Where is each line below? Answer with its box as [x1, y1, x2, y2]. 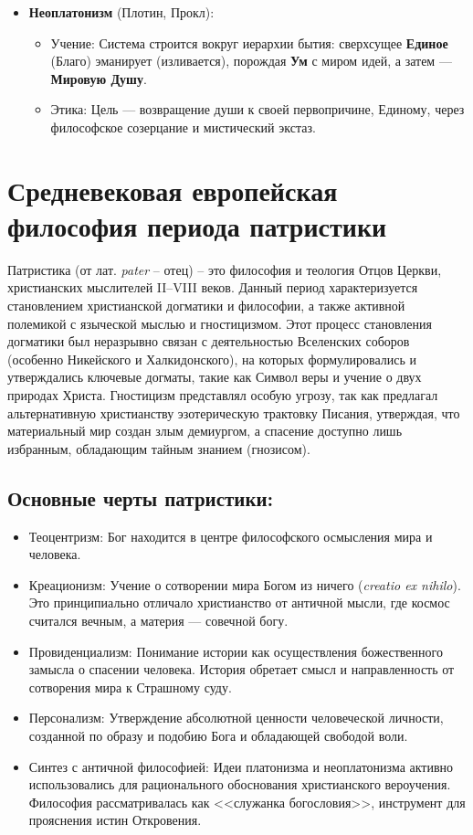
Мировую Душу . [50, 69, 147, 88]
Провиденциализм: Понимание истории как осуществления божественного [28, 641, 443, 661]
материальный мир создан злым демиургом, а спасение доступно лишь [7, 421, 403, 440]
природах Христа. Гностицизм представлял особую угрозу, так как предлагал [7, 386, 438, 405]
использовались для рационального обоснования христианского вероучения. [28, 775, 451, 794]
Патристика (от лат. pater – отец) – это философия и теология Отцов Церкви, [7, 259, 442, 279]
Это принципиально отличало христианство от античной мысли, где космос [28, 593, 450, 612]
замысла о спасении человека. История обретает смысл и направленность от [28, 660, 455, 679]
